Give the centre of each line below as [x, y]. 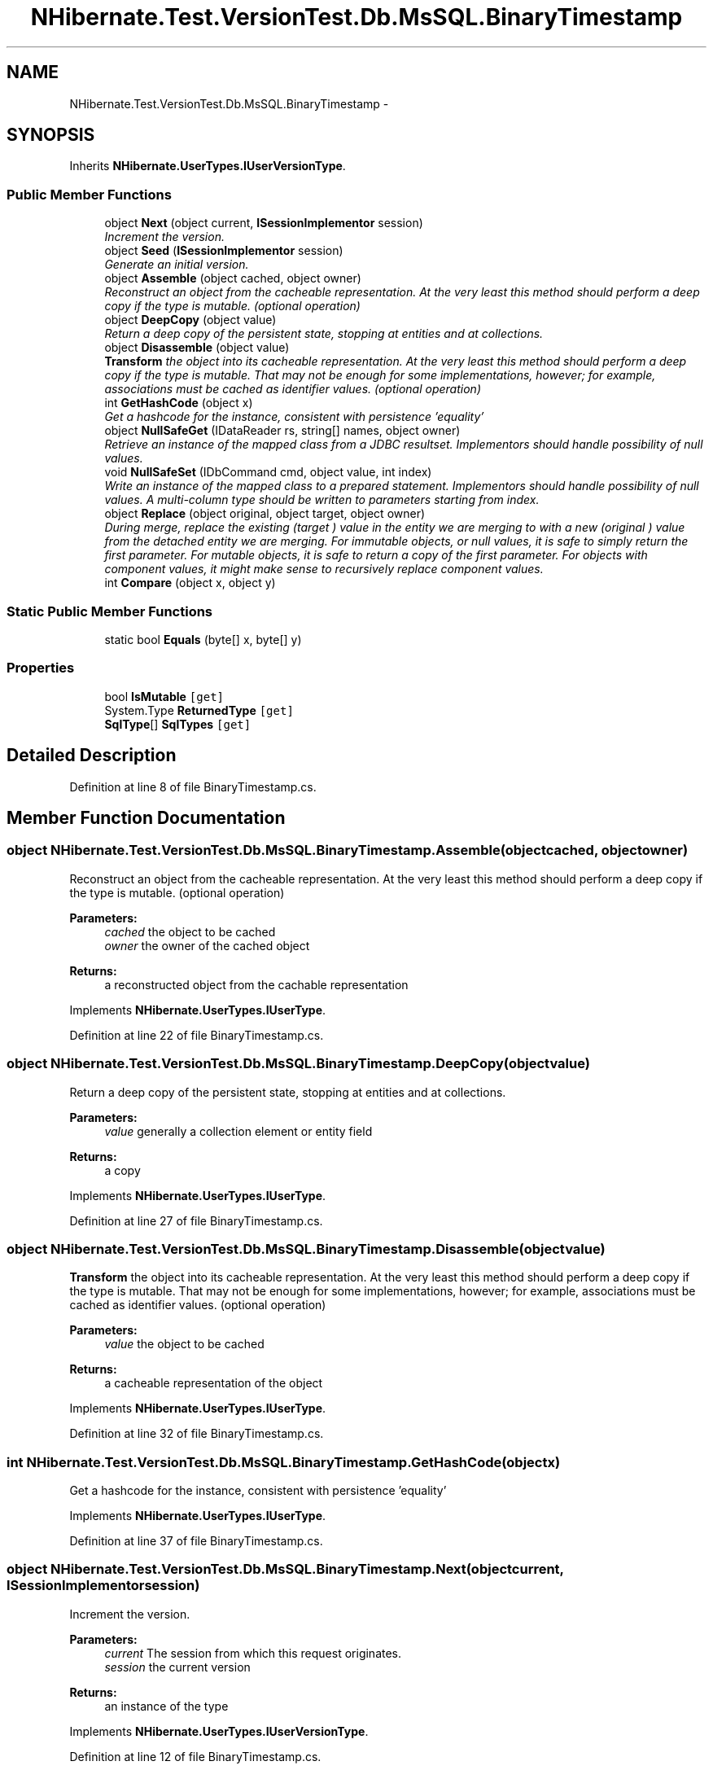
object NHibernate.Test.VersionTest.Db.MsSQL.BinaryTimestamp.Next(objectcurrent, [285, 1569]
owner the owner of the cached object [207, 945]
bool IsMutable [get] [164, 696]
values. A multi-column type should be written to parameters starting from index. [322, 500]
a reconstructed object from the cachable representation [256, 984]
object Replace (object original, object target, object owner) [265, 514]
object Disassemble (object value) [197, 348]
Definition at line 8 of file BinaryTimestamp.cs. [193, 786]
